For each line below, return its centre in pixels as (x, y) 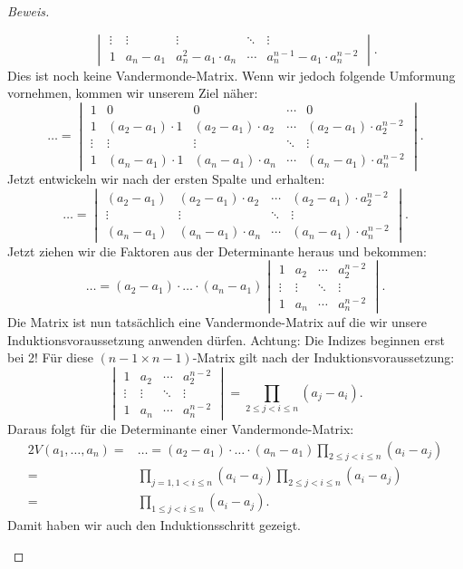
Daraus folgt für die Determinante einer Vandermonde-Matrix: (181, 429)
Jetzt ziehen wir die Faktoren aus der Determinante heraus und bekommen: (217, 251)
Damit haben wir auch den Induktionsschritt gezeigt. (154, 525)
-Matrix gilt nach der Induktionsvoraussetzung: (323, 357)
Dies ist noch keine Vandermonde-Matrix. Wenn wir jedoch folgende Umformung (231, 75)
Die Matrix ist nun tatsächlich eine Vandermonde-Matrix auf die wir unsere (217, 322)
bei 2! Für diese (50, 357)
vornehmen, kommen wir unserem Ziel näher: (133, 93)
